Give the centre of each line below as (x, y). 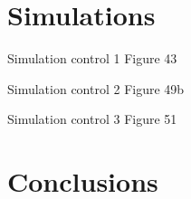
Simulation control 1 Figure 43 (92, 58)
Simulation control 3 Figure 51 (92, 119)
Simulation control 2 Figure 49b (96, 88)
